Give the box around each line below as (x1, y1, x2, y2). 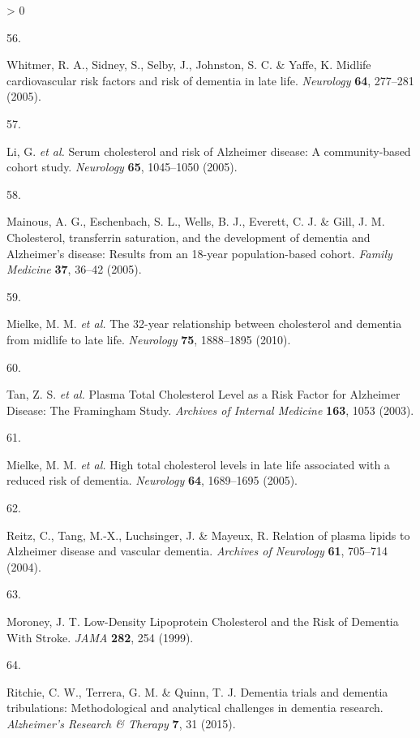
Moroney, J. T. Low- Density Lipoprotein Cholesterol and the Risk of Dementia (6, 613, 399, 630)
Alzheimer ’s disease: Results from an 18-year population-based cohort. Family (6, 244, 392, 261)
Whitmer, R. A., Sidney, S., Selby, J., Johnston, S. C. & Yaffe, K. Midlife (6, 56, 371, 73)
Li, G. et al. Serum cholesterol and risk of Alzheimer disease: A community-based (6, 142, 411, 159)
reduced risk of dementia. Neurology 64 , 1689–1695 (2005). (6, 472, 298, 489)
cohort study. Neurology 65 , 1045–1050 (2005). (6, 158, 238, 175)
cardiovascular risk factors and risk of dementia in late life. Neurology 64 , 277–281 (6, 71, 414, 88)
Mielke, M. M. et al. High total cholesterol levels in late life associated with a (6, 455, 390, 473)
